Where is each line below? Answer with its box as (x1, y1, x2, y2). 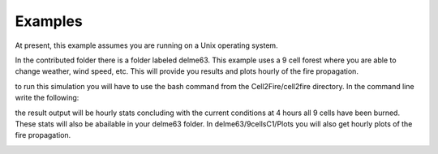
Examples (15, 12, 83, 30)
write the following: (15, 93, 79, 103)
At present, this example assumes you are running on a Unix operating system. (15, 41, 279, 50)
